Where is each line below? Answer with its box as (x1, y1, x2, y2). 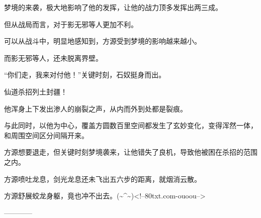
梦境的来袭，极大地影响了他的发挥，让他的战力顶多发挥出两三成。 (4, 2, 222, 12)
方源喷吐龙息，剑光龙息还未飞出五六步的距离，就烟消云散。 (4, 173, 201, 184)
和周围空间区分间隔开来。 (4, 130, 89, 140)
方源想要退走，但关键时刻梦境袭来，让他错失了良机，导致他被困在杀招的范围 (4, 147, 257, 157)
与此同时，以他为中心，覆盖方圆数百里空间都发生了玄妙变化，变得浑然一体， (4, 120, 257, 131)
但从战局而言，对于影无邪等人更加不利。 (4, 19, 138, 29)
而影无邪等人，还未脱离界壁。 (4, 52, 103, 63)
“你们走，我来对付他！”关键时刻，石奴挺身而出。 (4, 69, 166, 80)
